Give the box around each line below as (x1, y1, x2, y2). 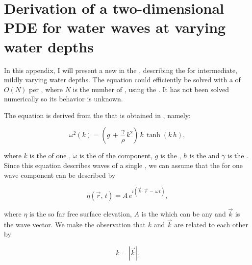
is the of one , (29, 150, 71, 161)
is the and (189, 150, 220, 161)
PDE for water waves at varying (4, 17, 226, 37)
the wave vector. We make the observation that (4, 219, 146, 229)
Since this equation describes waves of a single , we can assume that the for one (4, 160, 243, 170)
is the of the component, (79, 150, 153, 161)
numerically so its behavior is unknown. (4, 94, 123, 104)
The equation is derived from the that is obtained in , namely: (4, 110, 191, 120)
